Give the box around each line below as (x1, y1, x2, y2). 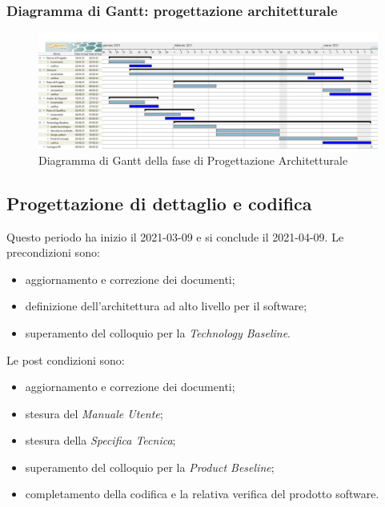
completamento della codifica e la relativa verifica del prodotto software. (25, 485, 379, 502)
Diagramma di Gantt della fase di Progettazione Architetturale (38, 151, 348, 168)
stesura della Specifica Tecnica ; (25, 432, 176, 449)
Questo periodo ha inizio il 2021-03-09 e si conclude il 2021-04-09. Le (6, 228, 344, 245)
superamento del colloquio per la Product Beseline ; (25, 458, 275, 475)
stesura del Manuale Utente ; (25, 405, 163, 421)
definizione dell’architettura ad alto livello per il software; (25, 297, 307, 314)
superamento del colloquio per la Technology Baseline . (25, 324, 291, 341)
